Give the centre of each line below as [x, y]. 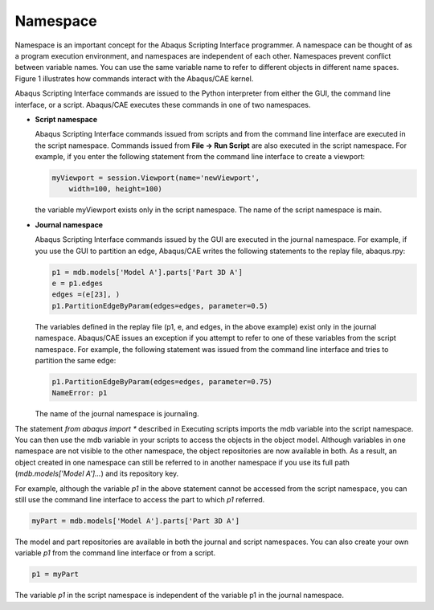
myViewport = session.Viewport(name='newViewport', [156, 178]
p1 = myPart [55, 574]
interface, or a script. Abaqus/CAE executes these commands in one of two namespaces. [163, 104]
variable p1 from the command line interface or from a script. [115, 553]
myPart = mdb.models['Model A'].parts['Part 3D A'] [136, 521]
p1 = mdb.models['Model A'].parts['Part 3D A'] [147, 272]
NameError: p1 [80, 393]
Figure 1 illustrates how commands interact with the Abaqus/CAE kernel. [134, 78]
